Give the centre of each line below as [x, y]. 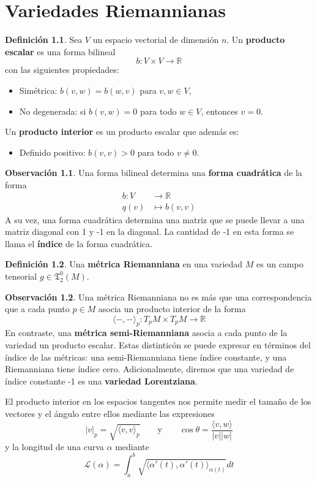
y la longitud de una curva [54, 446]
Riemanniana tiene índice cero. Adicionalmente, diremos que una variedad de [150, 369]
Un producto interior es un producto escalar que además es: [122, 132]
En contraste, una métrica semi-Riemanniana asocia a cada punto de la [146, 333]
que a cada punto [37, 309]
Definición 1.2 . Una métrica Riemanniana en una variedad [124, 264]
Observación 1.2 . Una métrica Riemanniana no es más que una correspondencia [158, 296]
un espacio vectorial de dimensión [156, 40]
